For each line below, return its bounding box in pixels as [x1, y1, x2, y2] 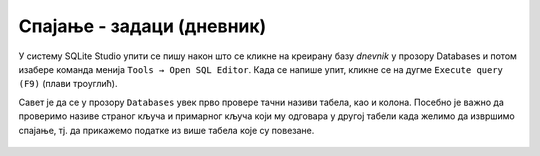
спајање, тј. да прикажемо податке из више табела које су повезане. [18, 124, 315, 136]
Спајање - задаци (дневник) [18, 15, 267, 37]
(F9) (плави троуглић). [18, 78, 118, 90]
